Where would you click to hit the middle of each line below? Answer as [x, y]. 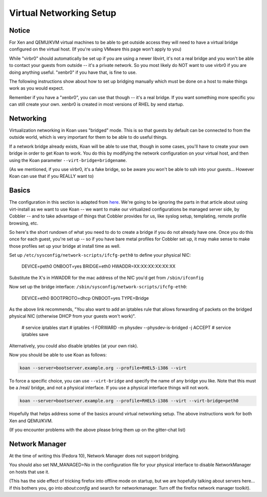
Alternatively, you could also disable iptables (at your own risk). [74, 346]
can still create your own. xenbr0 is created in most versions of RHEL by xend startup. [97, 105]
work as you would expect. [37, 88]
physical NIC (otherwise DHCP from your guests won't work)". [72, 316]
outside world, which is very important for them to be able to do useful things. [88, 137]
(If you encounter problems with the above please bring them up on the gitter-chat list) [97, 430]
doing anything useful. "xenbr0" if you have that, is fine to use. [73, 72]
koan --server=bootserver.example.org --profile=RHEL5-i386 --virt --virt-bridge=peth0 [129, 401]
